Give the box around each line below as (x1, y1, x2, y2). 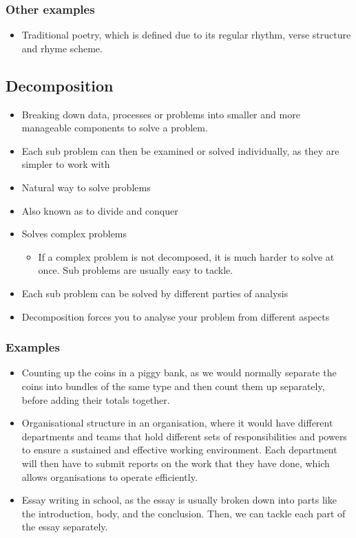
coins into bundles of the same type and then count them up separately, (21, 378, 325, 393)
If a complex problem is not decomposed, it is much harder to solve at (38, 249, 335, 263)
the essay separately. (21, 519, 108, 534)
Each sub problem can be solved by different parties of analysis (21, 286, 289, 300)
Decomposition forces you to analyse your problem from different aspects (21, 309, 330, 323)
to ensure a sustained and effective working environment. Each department (21, 442, 337, 457)
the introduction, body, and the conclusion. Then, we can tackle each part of (21, 506, 346, 520)
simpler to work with (21, 157, 110, 171)
